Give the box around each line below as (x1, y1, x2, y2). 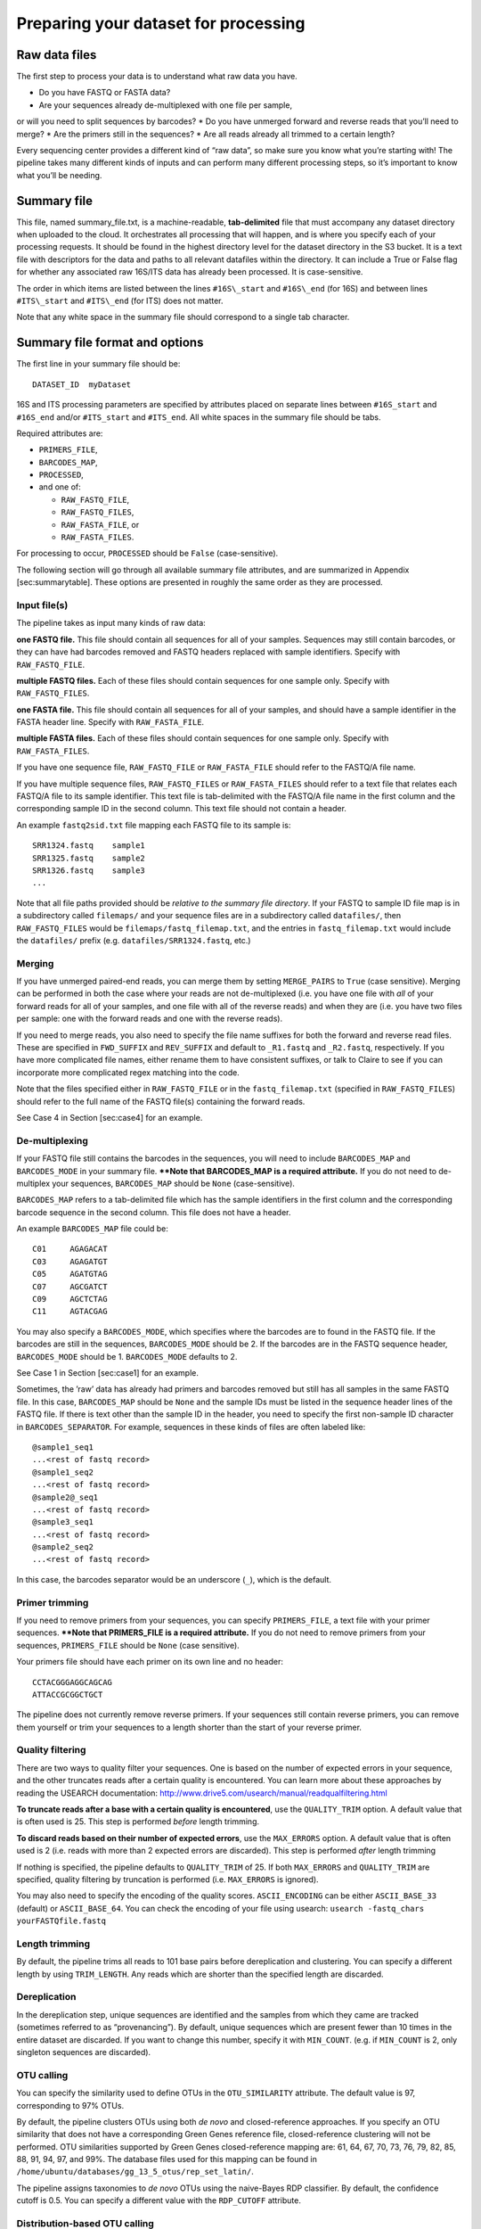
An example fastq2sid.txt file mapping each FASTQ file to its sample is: (16, 819, 291, 830)
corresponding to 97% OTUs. (16, 2100, 125, 2110)
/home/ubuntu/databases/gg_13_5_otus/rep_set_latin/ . (16, 2167, 254, 2177)
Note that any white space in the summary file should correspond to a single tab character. (16, 312, 350, 323)
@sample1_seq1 (32, 1442, 94, 1452)
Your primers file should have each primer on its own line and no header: (16, 1657, 284, 1667)
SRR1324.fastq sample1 (32, 841, 146, 851)
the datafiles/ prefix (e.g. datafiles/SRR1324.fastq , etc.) (16, 934, 251, 945)
